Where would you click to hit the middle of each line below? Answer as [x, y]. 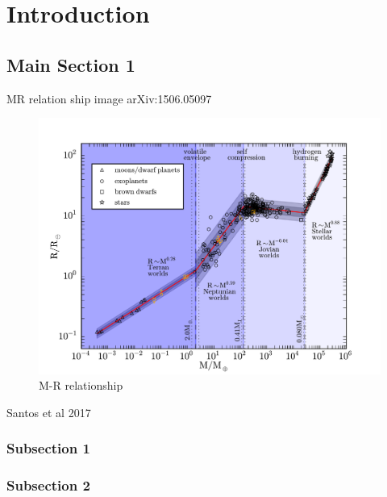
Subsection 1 [48, 448]
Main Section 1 [71, 64]
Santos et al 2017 [49, 412]
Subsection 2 [48, 485]
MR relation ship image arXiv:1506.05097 [109, 98]
